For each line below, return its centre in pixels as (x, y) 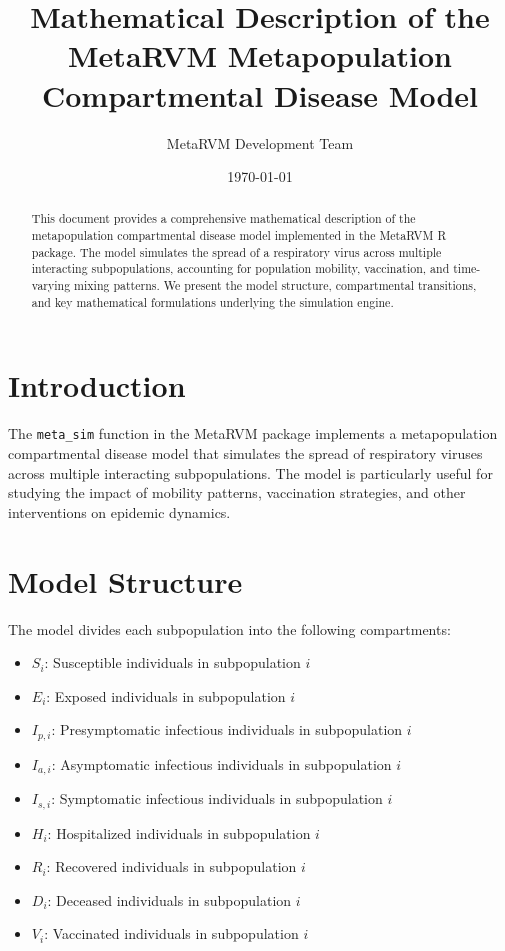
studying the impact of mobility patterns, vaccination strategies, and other (237, 492)
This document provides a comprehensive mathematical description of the (223, 218)
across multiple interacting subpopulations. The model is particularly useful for (250, 472)
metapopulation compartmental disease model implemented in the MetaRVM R (239, 235)
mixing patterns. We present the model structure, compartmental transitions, (275, 285)
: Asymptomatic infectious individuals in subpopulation (221, 763)
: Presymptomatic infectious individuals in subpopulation (227, 729)
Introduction (97, 385)
